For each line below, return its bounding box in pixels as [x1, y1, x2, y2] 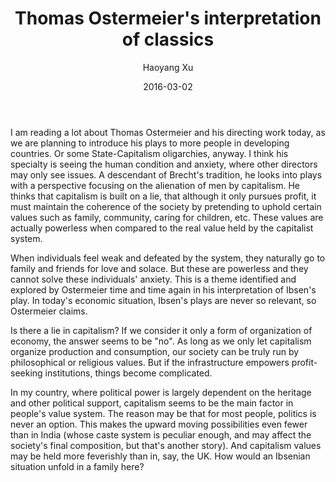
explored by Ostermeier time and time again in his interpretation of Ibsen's [10, 283, 317, 296]
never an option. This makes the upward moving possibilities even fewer [10, 418, 308, 430]
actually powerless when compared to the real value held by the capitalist [10, 222, 314, 234]
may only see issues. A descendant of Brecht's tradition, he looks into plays [10, 168, 323, 181]
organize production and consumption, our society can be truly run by [10, 345, 300, 357]
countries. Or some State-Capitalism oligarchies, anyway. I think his [10, 147, 289, 159]
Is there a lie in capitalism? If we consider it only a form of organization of [10, 324, 313, 336]
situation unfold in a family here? [10, 460, 145, 472]
